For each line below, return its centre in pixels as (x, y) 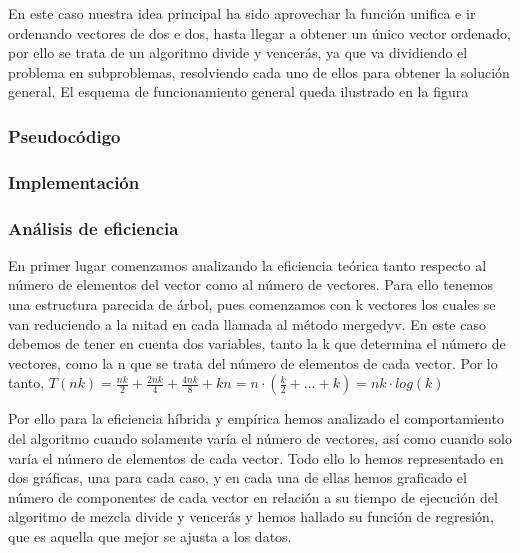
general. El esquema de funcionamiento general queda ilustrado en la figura (238, 91)
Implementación (74, 181)
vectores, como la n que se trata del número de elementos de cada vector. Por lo (253, 362)
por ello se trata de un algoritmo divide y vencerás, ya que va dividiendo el (238, 52)
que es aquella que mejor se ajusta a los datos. (150, 536)
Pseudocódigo (64, 135)
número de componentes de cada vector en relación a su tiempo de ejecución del (253, 496)
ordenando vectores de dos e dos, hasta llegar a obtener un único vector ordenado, (259, 32)
